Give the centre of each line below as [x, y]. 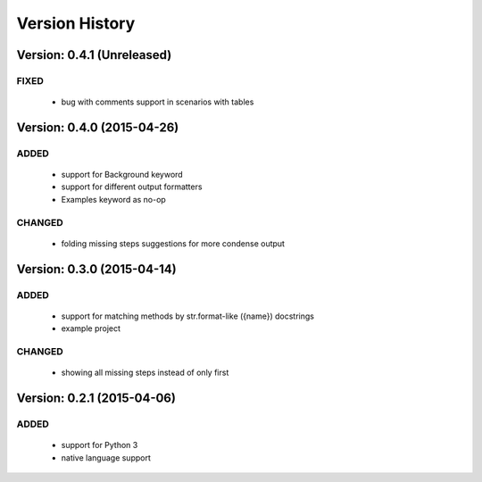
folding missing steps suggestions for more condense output [173, 243]
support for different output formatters [132, 187]
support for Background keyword [122, 175]
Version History [76, 23]
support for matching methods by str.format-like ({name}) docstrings [187, 316]
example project [91, 328]
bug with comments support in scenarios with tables [158, 102]
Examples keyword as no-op [114, 199]
